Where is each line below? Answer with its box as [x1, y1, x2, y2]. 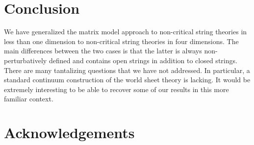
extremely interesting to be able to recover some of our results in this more [4, 84, 229, 94]
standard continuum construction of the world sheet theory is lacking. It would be [4, 74, 251, 85]
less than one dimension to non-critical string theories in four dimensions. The [4, 36, 239, 46]
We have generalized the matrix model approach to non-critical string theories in [4, 26, 247, 37]
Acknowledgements [4, 122, 135, 143]
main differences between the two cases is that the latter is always [4, 46, 202, 56]
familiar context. [4, 94, 53, 104]
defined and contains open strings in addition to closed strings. [49, 55, 237, 65]
